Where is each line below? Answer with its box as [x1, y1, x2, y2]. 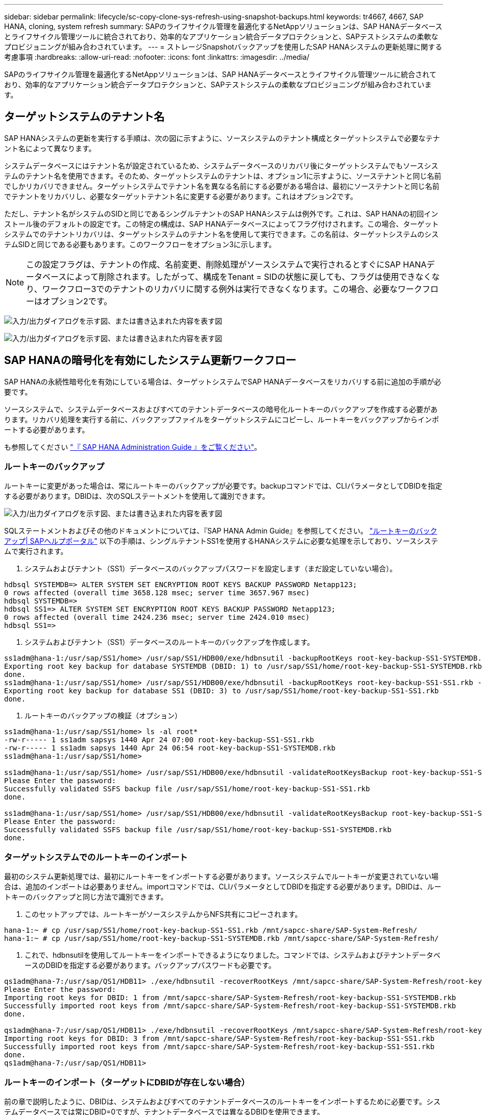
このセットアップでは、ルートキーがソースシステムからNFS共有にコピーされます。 [25, 910, 302, 919]
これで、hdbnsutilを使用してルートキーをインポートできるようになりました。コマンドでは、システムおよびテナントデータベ [25, 951, 441, 960]
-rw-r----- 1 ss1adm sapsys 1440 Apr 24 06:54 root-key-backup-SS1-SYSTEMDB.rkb [4, 744, 336, 753]
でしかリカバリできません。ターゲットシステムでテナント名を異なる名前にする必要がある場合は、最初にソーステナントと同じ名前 [4, 181, 440, 190]
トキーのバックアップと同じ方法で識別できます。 [4, 892, 168, 902]
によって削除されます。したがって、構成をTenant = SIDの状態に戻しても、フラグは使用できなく [66, 271, 432, 282]
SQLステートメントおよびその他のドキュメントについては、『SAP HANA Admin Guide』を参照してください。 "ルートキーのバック [4, 526, 438, 536]
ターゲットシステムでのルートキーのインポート [4, 852, 188, 862]
